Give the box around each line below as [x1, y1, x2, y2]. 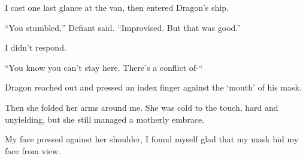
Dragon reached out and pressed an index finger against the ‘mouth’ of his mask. [5, 81, 302, 93]
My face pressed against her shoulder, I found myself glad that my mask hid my [5, 133, 299, 145]
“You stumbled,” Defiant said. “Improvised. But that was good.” [5, 21, 241, 33]
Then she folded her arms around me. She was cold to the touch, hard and [5, 101, 278, 113]
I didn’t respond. [5, 41, 66, 54]
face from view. [5, 144, 60, 157]
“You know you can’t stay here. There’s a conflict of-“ [5, 61, 203, 73]
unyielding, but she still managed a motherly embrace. [5, 113, 205, 125]
